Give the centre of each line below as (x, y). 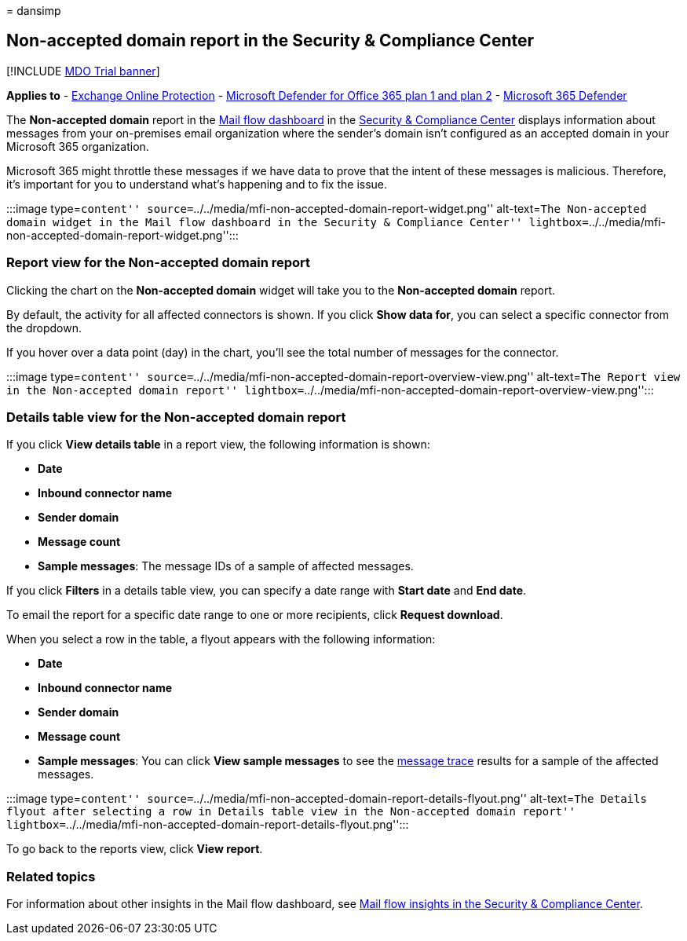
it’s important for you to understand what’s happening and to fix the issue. (197, 184)
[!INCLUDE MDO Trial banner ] (83, 71)
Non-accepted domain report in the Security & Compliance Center (270, 41)
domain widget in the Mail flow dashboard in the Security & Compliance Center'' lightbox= (298, 222)
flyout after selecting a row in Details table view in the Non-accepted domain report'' (291, 812)
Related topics (51, 876)
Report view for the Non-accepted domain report (159, 263)
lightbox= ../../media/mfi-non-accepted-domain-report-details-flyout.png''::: (208, 825)
